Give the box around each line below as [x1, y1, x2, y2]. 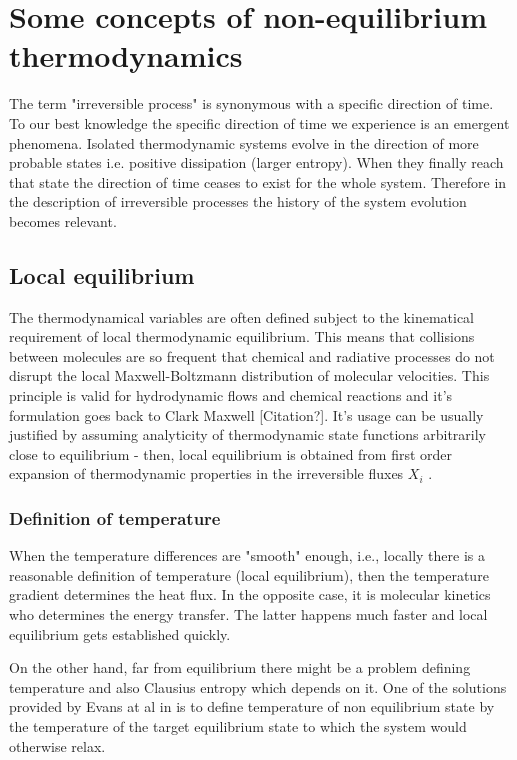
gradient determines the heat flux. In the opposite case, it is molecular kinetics [9, 584, 491, 605]
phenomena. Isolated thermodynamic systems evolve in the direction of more [9, 132, 479, 153]
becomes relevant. [9, 210, 117, 231]
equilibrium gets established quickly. [9, 623, 231, 644]
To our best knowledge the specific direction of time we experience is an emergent [9, 112, 510, 133]
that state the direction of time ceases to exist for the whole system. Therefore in [9, 171, 507, 192]
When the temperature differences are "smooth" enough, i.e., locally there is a [9, 545, 485, 566]
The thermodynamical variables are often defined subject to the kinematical [9, 306, 474, 327]
